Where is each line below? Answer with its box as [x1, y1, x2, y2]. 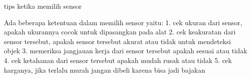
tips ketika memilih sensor [4, 1, 82, 11]
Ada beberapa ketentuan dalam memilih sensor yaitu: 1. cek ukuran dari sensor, [4, 17, 242, 27]
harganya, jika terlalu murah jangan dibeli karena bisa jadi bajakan [4, 64, 205, 75]
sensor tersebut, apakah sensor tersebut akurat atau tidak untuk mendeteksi [4, 36, 231, 46]
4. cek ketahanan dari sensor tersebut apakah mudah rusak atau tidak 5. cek [4, 55, 232, 65]
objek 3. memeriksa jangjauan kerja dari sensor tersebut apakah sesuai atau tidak [4, 46, 247, 56]
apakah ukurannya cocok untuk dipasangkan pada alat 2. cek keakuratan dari [4, 27, 236, 37]
